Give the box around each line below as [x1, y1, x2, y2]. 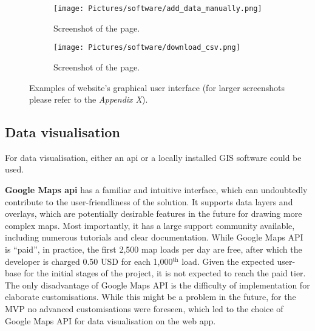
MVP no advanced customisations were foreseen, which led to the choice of [5, 302, 283, 315]
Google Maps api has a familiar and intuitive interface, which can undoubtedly [5, 183, 308, 196]
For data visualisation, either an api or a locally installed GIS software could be [5, 151, 302, 163]
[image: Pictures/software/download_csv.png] [53, 43, 240, 52]
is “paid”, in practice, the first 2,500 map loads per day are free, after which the [5, 243, 302, 256]
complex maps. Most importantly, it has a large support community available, [5, 219, 295, 231]
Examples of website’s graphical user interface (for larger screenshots [29, 81, 285, 94]
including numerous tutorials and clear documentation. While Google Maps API [5, 231, 303, 244]
